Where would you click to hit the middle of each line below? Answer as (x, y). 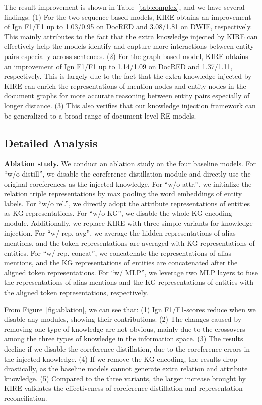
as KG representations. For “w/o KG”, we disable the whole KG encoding (118, 213)
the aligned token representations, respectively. (76, 292)
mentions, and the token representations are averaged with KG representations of (129, 243)
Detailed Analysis (51, 142)
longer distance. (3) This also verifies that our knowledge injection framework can (130, 105)
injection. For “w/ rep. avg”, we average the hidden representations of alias (120, 233)
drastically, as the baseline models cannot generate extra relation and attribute (126, 368)
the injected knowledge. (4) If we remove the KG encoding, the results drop (121, 358)
